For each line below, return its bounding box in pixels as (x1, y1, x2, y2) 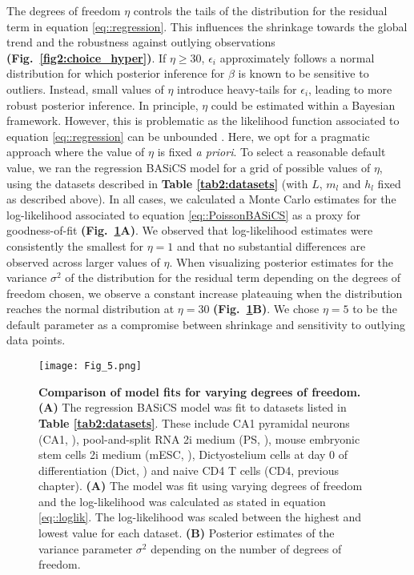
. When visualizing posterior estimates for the (169, 253, 394, 270)
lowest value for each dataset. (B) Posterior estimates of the (38, 525, 335, 541)
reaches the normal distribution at (6, 300, 175, 317)
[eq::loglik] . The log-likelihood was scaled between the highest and (38, 509, 362, 525)
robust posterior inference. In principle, (6, 96, 199, 113)
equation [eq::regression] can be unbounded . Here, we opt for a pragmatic (6, 127, 370, 144)
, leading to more (308, 80, 392, 97)
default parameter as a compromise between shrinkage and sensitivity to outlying (6, 316, 405, 332)
